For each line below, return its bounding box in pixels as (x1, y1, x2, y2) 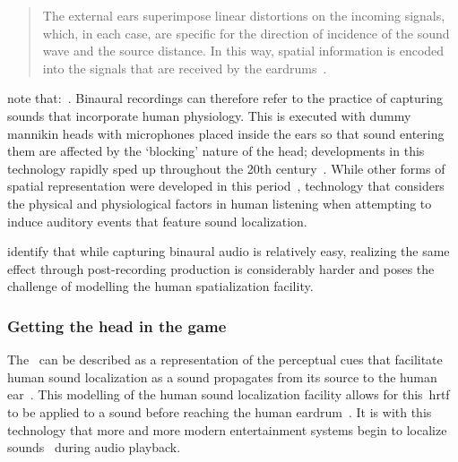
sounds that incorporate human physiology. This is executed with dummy (7, 106, 411, 124)
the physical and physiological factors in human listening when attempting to (7, 193, 432, 212)
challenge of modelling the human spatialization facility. (7, 277, 314, 295)
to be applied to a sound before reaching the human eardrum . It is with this (7, 402, 432, 421)
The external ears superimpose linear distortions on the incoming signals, (42, 6, 445, 24)
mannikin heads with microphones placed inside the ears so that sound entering (7, 124, 445, 142)
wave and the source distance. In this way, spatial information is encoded (42, 41, 445, 60)
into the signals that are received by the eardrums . (42, 58, 327, 77)
